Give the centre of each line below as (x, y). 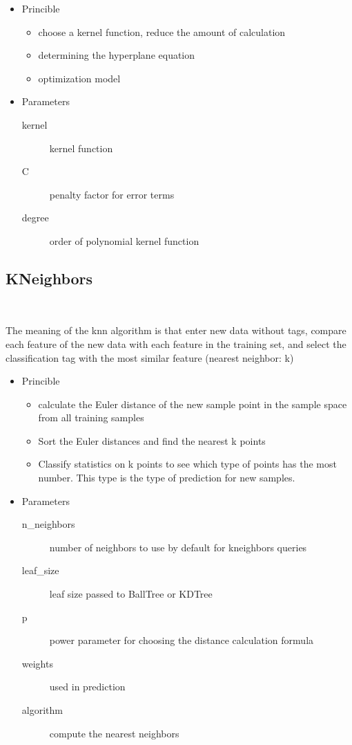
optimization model (79, 78)
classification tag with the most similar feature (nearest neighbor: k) (150, 357)
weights (37, 663)
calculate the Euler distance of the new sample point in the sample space (193, 404)
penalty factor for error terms (112, 194)
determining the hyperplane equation (117, 55)
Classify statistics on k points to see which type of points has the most (187, 464)
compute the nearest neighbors (114, 733)
